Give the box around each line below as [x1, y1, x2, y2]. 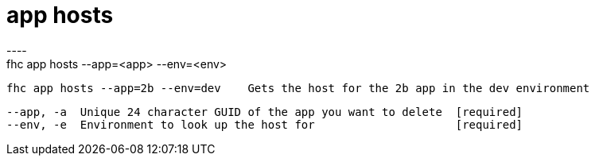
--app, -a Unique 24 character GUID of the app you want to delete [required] [6, 105, 523, 118]
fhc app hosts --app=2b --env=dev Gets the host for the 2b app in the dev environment [6, 81, 590, 94]
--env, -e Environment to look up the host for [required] [6, 118, 523, 131]
